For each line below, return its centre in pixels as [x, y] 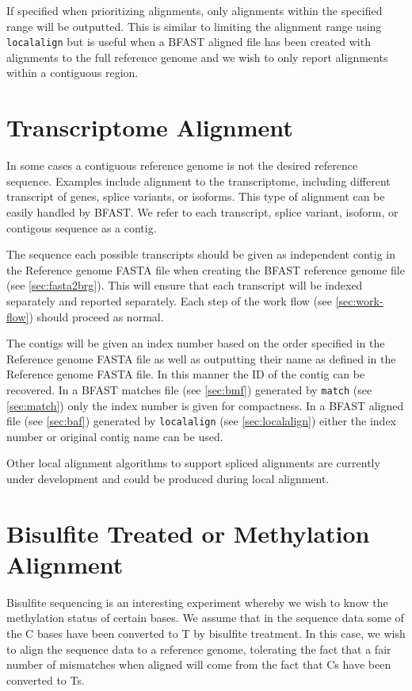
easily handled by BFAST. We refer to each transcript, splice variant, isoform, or [202, 211]
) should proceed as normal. [96, 316]
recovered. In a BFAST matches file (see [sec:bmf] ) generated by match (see [189, 389]
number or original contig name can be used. [115, 436]
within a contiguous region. [72, 73]
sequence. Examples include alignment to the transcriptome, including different [198, 180]
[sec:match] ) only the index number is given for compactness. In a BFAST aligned [205, 405]
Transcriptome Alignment [150, 127]
